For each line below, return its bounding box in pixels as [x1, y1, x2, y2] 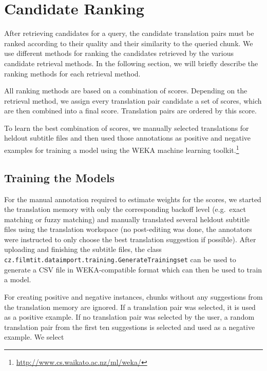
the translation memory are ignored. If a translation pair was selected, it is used [4, 301, 256, 312]
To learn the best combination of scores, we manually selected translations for [4, 122, 249, 133]
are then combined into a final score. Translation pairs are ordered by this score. [4, 105, 257, 116]
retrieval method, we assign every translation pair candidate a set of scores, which [4, 95, 262, 106]
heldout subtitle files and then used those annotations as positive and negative [4, 132, 251, 143]
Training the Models [4, 169, 115, 185]
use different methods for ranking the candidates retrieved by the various [4, 48, 234, 58]
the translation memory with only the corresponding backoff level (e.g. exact [4, 204, 246, 214]
